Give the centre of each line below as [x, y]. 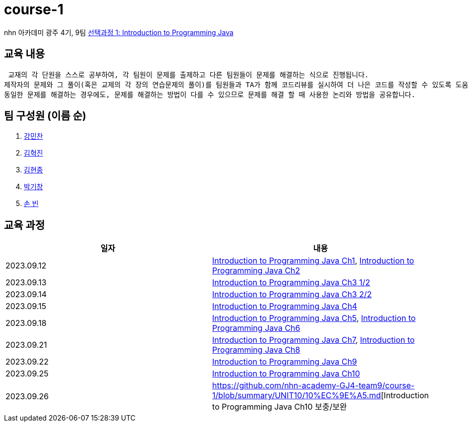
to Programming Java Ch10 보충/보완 [280, 407]
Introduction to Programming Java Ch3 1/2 [291, 283]
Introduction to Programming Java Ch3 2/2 [292, 294]
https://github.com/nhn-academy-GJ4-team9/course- [314, 386]
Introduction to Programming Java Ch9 [285, 362]
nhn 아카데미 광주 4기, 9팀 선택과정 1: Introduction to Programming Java [119, 32]
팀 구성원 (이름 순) [45, 116]
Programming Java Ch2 [256, 271]
